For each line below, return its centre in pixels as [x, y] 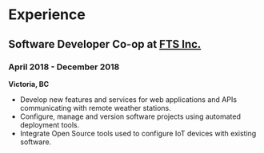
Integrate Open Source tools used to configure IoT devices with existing [138, 133]
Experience [47, 15]
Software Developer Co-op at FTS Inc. [105, 44]
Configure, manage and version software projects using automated [130, 116]
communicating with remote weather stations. [96, 108]
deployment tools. [50, 124]
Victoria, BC [29, 84]
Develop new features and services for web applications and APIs [128, 99]
